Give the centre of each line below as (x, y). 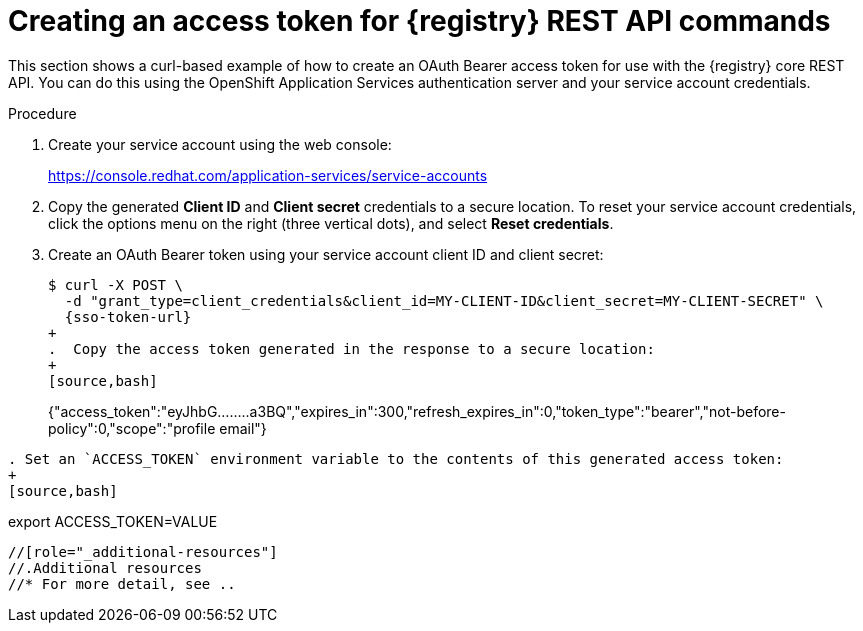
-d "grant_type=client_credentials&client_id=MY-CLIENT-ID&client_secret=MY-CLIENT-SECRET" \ (444, 300)
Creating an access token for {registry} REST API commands (419, 21)
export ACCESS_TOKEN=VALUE (113, 521)
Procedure (42, 113)
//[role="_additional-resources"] (143, 551)
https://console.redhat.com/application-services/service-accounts (268, 175)
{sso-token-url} (128, 316)
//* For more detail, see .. (122, 583)
